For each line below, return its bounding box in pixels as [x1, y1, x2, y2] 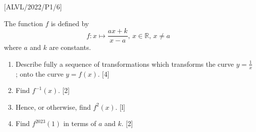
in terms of [63, 118, 97, 129]
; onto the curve [15, 68, 64, 79]
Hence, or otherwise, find [15, 101, 91, 112]
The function [4, 18, 43, 28]
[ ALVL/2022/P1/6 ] [4, 1, 62, 11]
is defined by [51, 18, 89, 28]
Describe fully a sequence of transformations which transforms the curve [15, 58, 234, 69]
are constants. [49, 42, 91, 52]
